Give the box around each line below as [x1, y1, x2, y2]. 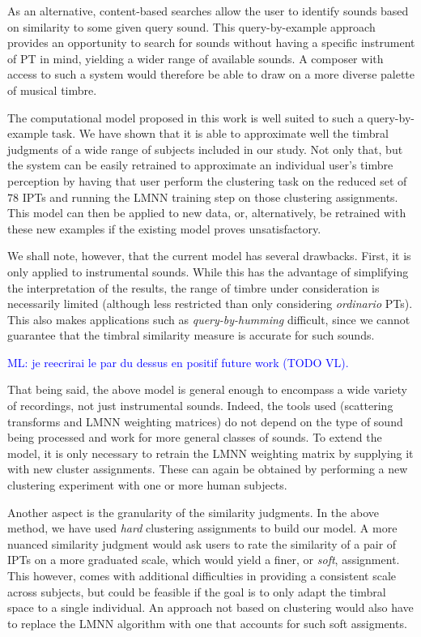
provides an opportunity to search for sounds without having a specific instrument [7, 34, 415, 51]
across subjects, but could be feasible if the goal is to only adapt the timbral [7, 583, 386, 600]
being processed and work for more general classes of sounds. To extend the [7, 429, 382, 446]
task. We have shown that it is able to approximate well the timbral [51, 125, 389, 142]
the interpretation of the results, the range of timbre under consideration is [7, 279, 380, 296]
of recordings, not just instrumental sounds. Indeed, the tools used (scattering [7, 397, 393, 414]
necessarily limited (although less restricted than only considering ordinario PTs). [7, 295, 413, 312]
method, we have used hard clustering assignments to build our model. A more [7, 519, 398, 537]
